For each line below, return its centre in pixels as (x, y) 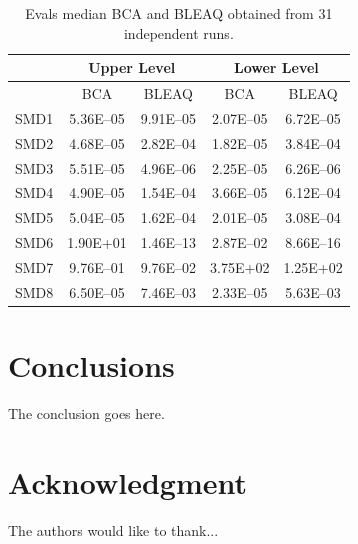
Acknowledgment (127, 481)
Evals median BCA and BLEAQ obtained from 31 (179, 13)
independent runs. (178, 32)
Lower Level (276, 67)
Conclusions (91, 365)
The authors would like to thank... (113, 529)
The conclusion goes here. (86, 413)
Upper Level (132, 67)
